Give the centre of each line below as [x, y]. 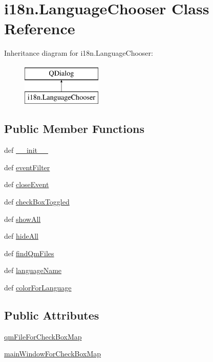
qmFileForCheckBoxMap [43, 336]
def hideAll [21, 236]
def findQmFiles [29, 253]
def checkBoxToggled [37, 202]
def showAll [23, 219]
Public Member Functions [74, 129]
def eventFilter [27, 167]
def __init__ [26, 150]
